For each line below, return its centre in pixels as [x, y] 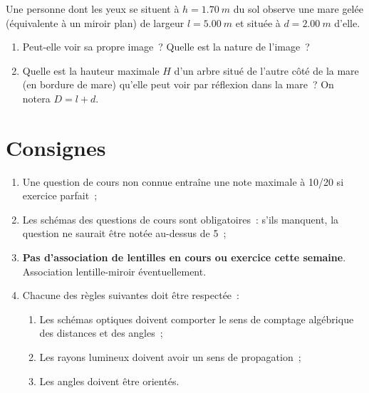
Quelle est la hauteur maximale [91, 70]
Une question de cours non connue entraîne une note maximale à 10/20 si [183, 181]
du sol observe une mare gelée [298, 9]
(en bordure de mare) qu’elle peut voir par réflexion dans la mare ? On [178, 84]
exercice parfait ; [60, 195]
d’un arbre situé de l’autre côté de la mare [266, 70]
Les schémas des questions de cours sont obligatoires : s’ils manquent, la [181, 219]
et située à [258, 22]
